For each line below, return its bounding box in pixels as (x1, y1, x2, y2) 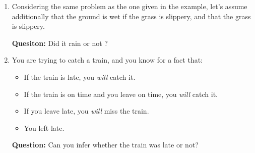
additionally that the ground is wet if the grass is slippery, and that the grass (12, 11, 251, 21)
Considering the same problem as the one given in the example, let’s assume (12, 1, 247, 11)
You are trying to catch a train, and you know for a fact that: (12, 55, 203, 65)
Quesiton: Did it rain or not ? (12, 37, 108, 48)
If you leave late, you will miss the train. (24, 106, 149, 116)
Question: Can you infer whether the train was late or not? (12, 139, 199, 150)
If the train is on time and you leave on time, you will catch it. (24, 88, 218, 99)
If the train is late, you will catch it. (24, 71, 136, 82)
